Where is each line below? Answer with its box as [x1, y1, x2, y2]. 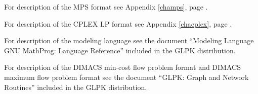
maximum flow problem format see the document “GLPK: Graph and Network [4, 71, 249, 82]
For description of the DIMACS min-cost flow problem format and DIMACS [4, 62, 241, 72]
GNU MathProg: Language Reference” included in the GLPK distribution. [4, 45, 236, 55]
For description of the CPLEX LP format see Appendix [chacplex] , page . [4, 18, 232, 29]
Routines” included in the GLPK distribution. [4, 81, 147, 92]
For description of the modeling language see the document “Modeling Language [4, 35, 254, 46]
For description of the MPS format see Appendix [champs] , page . [4, 2, 208, 12]
